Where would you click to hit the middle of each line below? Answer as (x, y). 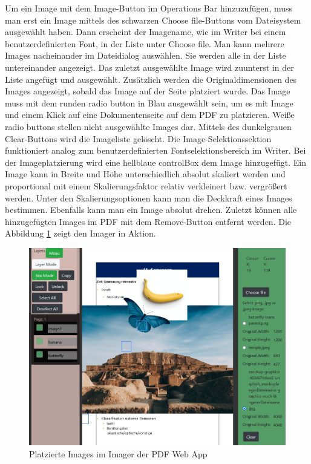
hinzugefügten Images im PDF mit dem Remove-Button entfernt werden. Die (148, 221)
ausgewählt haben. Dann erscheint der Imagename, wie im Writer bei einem (146, 32)
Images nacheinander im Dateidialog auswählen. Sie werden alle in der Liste (146, 55)
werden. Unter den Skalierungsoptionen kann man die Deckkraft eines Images (149, 198)
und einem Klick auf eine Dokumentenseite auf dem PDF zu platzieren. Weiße (150, 115)
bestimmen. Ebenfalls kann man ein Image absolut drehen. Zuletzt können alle (151, 210)
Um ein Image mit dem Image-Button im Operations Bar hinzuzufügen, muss (149, 8)
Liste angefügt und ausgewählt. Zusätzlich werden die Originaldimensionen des (151, 79)
